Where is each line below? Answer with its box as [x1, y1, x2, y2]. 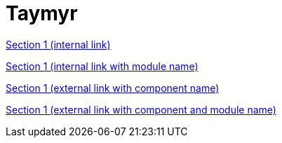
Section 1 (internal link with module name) [6, 60, 199, 72]
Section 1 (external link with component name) [6, 81, 220, 94]
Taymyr [6, 1, 78, 25]
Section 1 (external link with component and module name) [6, 103, 276, 116]
